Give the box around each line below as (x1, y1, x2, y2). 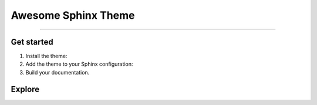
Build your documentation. (25, 69, 90, 76)
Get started (11, 37, 53, 47)
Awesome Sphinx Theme (11, 9, 135, 22)
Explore (11, 84, 40, 94)
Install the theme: (25, 53, 68, 60)
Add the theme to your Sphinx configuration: (25, 60, 133, 67)
